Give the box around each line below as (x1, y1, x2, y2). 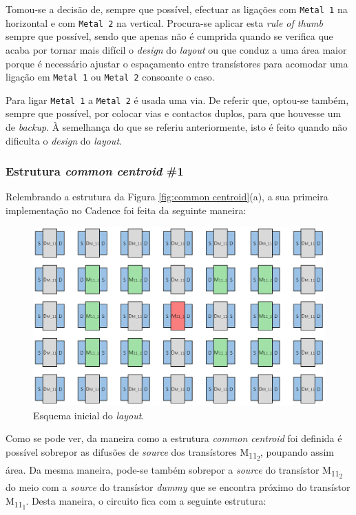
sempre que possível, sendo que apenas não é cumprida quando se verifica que (6, 29, 333, 43)
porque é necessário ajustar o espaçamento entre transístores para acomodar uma (6, 56, 348, 70)
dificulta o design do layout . (6, 133, 122, 147)
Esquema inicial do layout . (33, 408, 145, 422)
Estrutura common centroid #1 (6, 162, 184, 180)
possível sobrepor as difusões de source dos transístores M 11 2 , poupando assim (6, 444, 334, 463)
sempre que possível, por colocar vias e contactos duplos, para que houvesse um (6, 106, 342, 120)
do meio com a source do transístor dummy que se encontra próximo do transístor (6, 480, 350, 494)
